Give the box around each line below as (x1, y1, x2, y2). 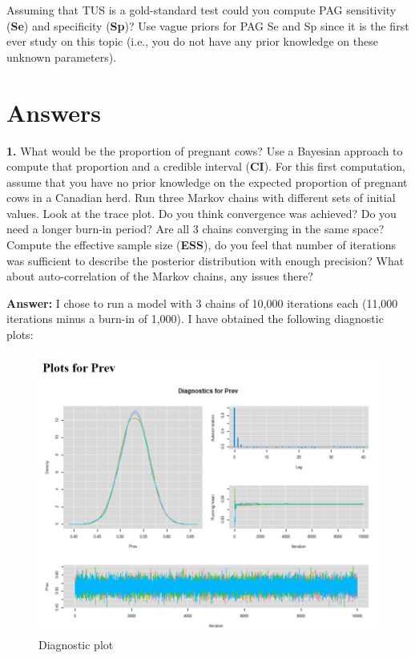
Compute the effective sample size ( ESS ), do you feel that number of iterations (6, 236, 397, 253)
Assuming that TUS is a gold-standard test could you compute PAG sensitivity (6, 2, 397, 18)
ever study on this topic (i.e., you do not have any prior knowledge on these (6, 33, 378, 50)
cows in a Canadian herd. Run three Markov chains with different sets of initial (6, 189, 396, 206)
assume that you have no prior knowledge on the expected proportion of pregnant (6, 173, 408, 190)
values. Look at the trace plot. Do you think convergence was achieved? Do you (6, 204, 397, 221)
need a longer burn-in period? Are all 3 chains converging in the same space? (6, 220, 385, 237)
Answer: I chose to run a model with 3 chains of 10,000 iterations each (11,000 (6, 294, 398, 311)
